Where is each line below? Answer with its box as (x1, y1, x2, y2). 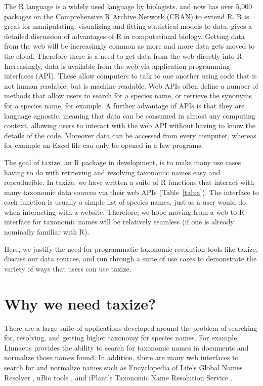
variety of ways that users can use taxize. (4, 263, 131, 274)
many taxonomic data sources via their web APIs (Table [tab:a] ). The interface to (4, 186, 259, 197)
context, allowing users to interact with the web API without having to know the (4, 120, 256, 131)
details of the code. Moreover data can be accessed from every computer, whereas (4, 130, 256, 140)
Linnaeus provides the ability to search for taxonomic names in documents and (4, 342, 249, 353)
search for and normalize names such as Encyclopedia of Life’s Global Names (4, 362, 243, 372)
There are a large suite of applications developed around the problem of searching (4, 322, 257, 333)
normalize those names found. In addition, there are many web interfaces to (4, 352, 239, 363)
